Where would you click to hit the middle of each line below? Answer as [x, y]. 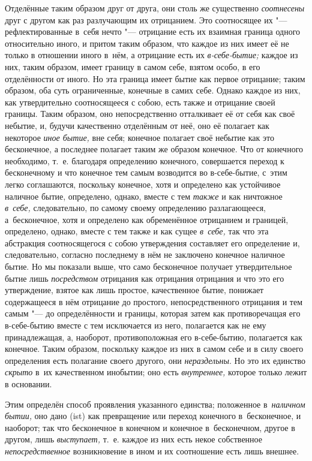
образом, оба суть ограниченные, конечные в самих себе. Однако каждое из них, [153, 90]
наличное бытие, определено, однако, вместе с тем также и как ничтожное [144, 196]
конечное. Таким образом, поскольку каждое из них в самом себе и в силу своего [154, 349]
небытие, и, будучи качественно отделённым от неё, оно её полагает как [137, 125]
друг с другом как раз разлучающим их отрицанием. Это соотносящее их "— [146, 19]
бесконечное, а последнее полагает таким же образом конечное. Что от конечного [154, 149]
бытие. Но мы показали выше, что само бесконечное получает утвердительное [148, 266]
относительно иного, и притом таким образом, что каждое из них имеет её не [147, 43]
